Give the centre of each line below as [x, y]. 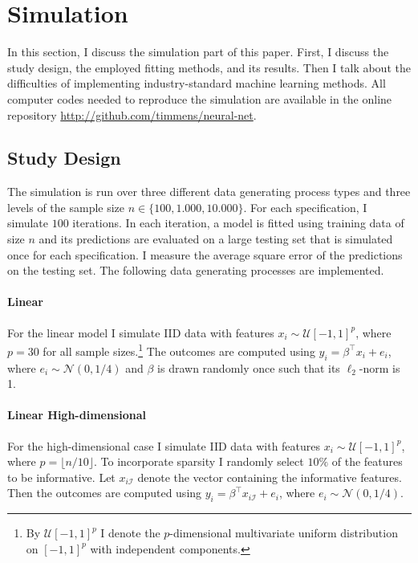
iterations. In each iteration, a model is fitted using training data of [238, 223]
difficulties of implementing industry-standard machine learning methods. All [197, 83]
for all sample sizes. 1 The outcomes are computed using [179, 350]
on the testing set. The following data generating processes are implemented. [196, 270]
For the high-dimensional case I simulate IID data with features [164, 445]
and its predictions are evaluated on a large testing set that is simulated [216, 239]
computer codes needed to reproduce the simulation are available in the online [200, 98]
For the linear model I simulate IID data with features [141, 332]
